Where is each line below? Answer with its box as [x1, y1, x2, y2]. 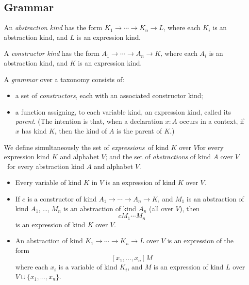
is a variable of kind [58, 262, 117, 272]
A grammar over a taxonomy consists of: [4, 74, 124, 84]
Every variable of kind [15, 177, 82, 187]
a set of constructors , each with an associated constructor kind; [15, 90, 203, 101]
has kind [21, 125, 47, 135]
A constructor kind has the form [4, 48, 100, 58]
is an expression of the [167, 235, 234, 246]
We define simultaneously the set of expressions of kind [4, 142, 169, 152]
